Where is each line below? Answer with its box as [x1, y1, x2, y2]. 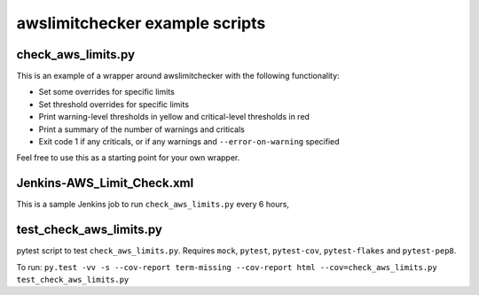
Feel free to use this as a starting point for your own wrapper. [16, 152, 240, 163]
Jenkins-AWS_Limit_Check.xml [16, 175, 194, 190]
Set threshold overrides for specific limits [38, 98, 190, 110]
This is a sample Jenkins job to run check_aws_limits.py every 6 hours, [16, 199, 290, 210]
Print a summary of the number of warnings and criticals [38, 124, 246, 135]
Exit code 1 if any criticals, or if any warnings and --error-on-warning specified [38, 136, 341, 147]
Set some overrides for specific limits [38, 87, 175, 97]
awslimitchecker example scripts [16, 13, 266, 33]
